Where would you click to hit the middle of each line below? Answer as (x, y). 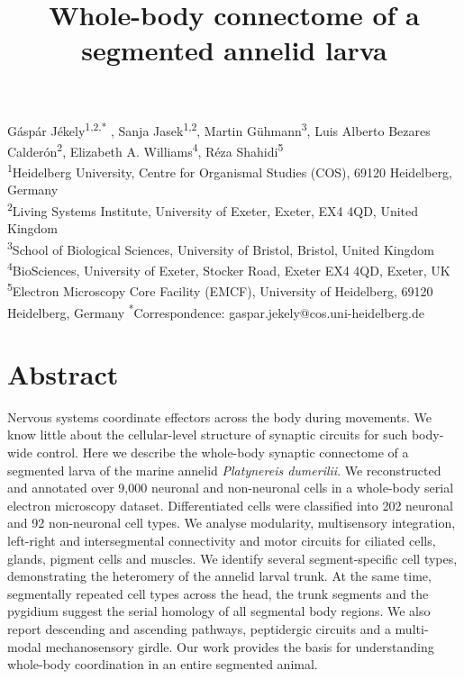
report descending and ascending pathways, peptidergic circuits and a (199, 629)
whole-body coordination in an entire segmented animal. (163, 664)
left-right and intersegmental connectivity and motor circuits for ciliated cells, (222, 541)
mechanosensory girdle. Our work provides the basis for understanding (240, 646)
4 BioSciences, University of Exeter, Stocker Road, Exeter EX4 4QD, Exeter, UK (229, 269)
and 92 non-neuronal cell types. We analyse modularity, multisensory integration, (232, 523)
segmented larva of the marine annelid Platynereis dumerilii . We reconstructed (224, 470)
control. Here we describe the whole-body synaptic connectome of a (223, 453)
